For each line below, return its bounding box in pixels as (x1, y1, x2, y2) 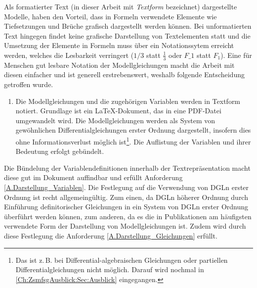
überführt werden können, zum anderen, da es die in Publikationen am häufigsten (4, 211, 252, 221)
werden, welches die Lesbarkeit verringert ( (4, 49, 134, 60)
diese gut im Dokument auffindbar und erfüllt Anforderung (4, 172, 183, 183)
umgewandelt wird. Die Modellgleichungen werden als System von (15, 115, 215, 125)
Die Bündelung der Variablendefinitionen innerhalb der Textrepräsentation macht (4, 162, 251, 173)
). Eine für (220, 49, 252, 60)
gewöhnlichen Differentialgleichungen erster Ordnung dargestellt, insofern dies (15, 125, 251, 135)
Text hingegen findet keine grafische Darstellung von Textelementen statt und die (4, 30, 251, 41)
